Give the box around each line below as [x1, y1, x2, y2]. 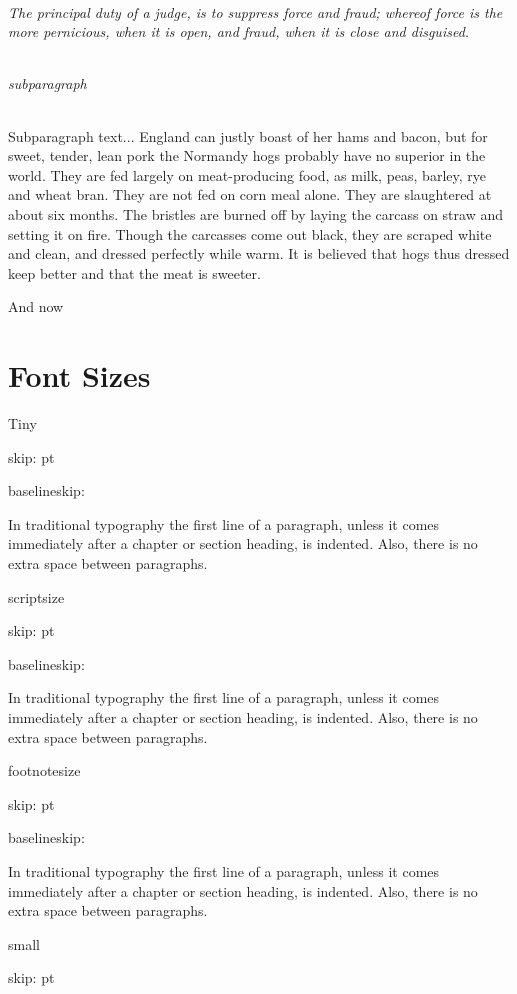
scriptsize [8, 586, 65, 607]
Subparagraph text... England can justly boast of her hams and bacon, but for [8, 125, 488, 146]
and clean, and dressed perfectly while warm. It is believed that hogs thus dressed [8, 243, 510, 264]
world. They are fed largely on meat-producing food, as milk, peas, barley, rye [8, 164, 486, 185]
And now [8, 296, 64, 317]
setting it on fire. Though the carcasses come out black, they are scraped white [8, 223, 492, 244]
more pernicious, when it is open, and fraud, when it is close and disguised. [8, 21, 470, 42]
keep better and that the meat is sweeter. [8, 262, 261, 283]
